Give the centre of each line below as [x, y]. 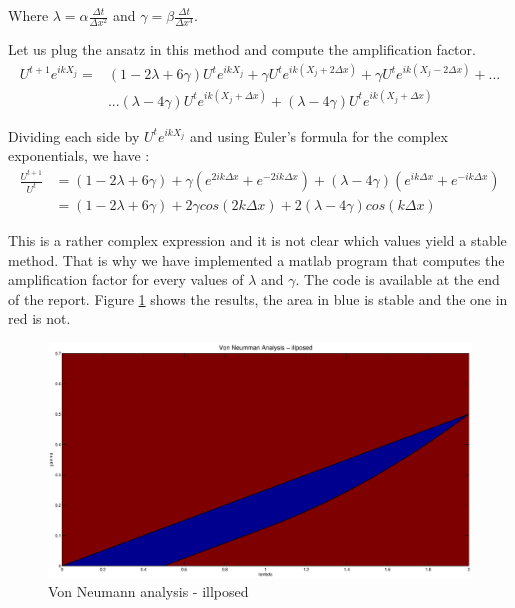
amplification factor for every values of [126, 279]
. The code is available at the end [397, 279]
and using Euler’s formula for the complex [318, 135]
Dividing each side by [74, 135]
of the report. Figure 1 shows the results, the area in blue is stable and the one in [258, 298]
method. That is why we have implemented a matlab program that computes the [256, 259]
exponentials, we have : [79, 155]
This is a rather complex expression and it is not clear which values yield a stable [257, 240]
